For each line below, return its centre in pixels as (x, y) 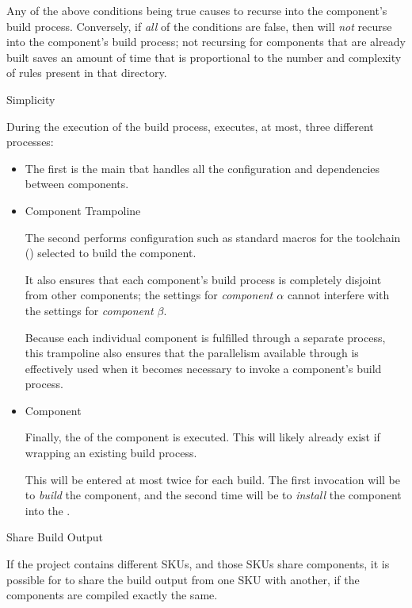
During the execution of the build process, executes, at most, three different (190, 126)
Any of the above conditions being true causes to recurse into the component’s (197, 10)
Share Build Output (55, 537)
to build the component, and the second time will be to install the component (213, 495)
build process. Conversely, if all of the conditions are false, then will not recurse (199, 26)
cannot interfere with (338, 295)
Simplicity (31, 99)
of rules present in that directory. (87, 73)
